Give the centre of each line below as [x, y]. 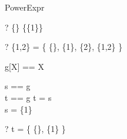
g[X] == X [24, 66]
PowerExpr [25, 7]
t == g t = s [28, 97]
